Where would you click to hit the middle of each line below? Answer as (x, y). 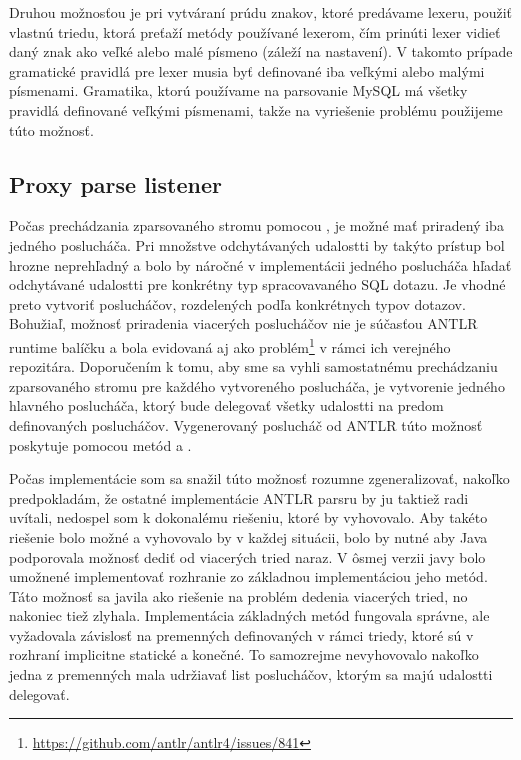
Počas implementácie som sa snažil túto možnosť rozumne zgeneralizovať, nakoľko (259, 478)
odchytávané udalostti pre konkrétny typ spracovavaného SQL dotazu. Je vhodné (257, 284)
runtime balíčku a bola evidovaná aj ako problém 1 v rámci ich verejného (230, 345)
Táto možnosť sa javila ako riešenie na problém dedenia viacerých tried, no (238, 595)
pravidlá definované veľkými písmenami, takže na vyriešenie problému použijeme (256, 109)
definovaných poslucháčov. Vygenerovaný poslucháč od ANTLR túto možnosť (246, 424)
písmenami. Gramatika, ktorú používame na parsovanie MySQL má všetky (238, 90)
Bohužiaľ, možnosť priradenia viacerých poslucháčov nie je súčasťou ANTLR (243, 323)
